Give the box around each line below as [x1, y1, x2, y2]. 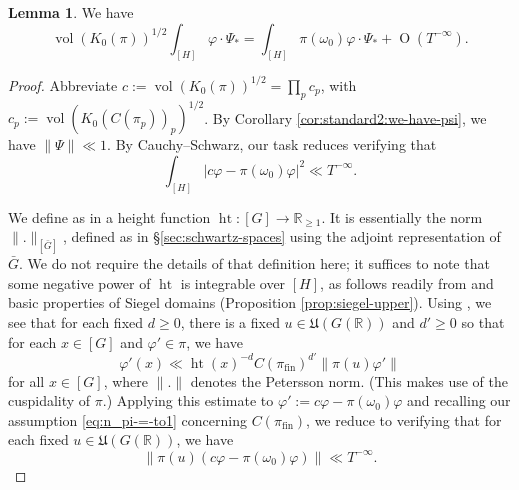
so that [461, 311, 505, 332]
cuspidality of [8, 390, 91, 411]
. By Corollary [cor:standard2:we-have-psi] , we [204, 107, 487, 128]
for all [8, 370, 45, 391]
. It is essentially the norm [321, 206, 483, 227]
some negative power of [8, 272, 151, 293]
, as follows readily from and [320, 272, 494, 293]
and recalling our [407, 390, 511, 411]
